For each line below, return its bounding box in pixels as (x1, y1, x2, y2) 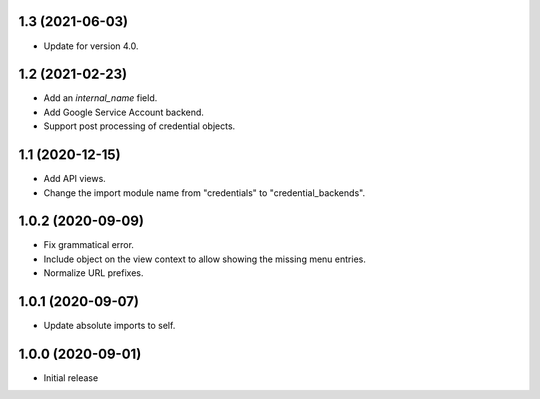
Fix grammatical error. (43, 239, 135, 251)
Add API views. (43, 173, 107, 185)
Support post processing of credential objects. (43, 120, 236, 132)
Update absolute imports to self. (43, 320, 176, 332)
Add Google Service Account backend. (43, 106, 205, 118)
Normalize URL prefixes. (43, 267, 144, 279)
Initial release (43, 372, 99, 384)
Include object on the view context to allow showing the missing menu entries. (43, 253, 367, 265)
